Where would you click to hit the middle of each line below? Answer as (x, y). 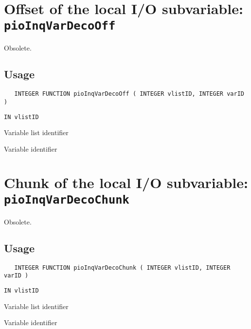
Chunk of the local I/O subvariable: (126, 182)
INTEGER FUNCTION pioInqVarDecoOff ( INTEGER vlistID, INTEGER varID (129, 94)
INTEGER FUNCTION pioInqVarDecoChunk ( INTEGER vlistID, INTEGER (122, 268)
